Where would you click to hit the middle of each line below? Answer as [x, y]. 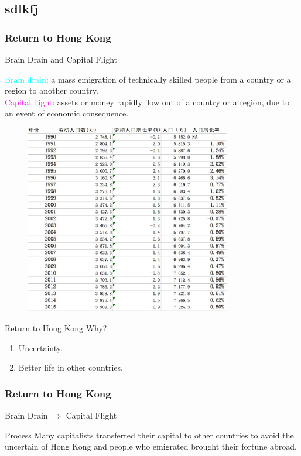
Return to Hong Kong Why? [56, 328]
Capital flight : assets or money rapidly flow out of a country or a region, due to [147, 102]
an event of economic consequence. [67, 113]
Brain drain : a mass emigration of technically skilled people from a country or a [148, 79]
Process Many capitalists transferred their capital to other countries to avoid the [149, 435]
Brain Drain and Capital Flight [61, 59]
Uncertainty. [40, 347]
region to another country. [52, 90]
